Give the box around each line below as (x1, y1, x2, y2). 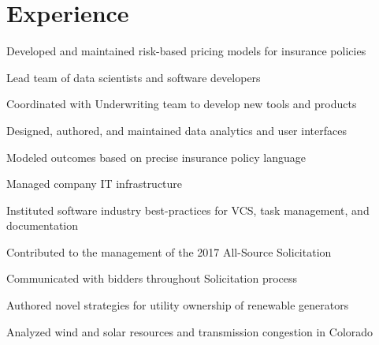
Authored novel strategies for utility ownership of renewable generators (6, 297, 349, 313)
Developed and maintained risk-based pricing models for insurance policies (6, 43, 366, 59)
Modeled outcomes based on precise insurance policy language (6, 148, 306, 165)
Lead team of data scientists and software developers (6, 69, 261, 85)
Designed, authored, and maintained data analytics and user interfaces (6, 122, 347, 138)
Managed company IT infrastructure (6, 175, 183, 192)
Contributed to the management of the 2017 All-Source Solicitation (6, 243, 332, 260)
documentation (6, 217, 79, 234)
